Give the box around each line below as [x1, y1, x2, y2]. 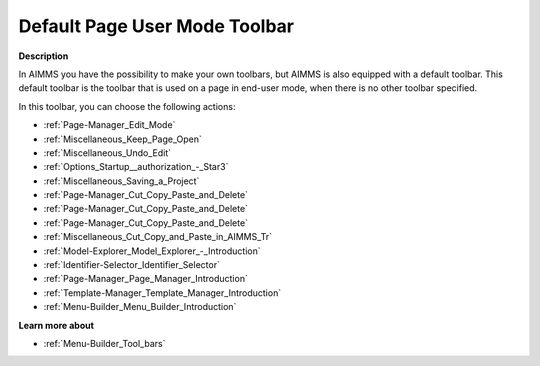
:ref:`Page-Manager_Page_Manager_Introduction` [43, 273, 249, 285]
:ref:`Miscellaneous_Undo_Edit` [43, 146, 172, 159]
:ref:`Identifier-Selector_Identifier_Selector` [43, 259, 220, 271]
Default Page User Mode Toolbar [18, 15, 295, 37]
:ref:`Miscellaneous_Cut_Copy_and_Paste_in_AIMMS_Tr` [43, 231, 273, 243]
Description [18, 50, 69, 62]
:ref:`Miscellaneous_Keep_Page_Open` [43, 133, 202, 145]
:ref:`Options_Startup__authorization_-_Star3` [43, 161, 229, 173]
